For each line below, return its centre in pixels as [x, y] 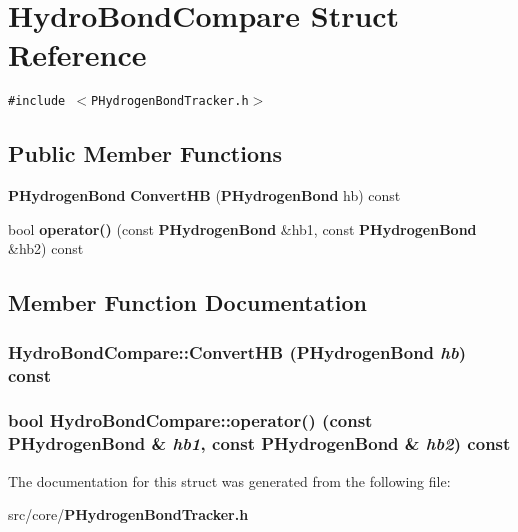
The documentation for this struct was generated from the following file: [229, 480]
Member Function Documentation [188, 302]
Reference [77, 54]
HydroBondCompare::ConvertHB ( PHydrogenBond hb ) [237, 351]
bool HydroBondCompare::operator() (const [190, 420]
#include [37, 101]
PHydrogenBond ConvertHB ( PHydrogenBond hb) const [204, 195]
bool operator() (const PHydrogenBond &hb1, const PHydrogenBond [242, 228]
